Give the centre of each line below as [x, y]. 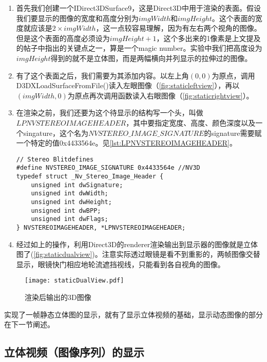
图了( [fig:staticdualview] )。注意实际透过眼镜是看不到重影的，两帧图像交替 [138, 254]
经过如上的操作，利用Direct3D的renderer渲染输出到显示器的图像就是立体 [137, 244]
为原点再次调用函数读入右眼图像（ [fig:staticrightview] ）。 [160, 95]
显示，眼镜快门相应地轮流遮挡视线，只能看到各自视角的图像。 [120, 264]
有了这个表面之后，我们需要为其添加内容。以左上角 [102, 75]
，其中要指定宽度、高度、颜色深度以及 [191, 122]
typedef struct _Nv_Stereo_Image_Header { [90, 177]
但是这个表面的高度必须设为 [63, 38]
